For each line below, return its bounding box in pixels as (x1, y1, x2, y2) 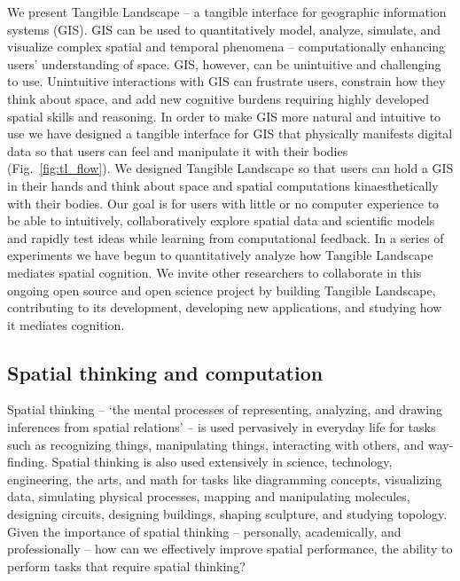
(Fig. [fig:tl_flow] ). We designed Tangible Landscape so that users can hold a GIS (7, 159, 454, 177)
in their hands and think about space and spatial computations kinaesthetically (7, 176, 439, 194)
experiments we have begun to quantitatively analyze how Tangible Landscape (7, 246, 433, 264)
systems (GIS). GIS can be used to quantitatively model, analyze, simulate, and (7, 20, 441, 38)
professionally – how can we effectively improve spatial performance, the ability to (7, 539, 453, 558)
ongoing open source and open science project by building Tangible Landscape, (7, 280, 436, 299)
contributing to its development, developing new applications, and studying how (7, 298, 442, 317)
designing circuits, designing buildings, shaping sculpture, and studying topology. (7, 505, 448, 523)
